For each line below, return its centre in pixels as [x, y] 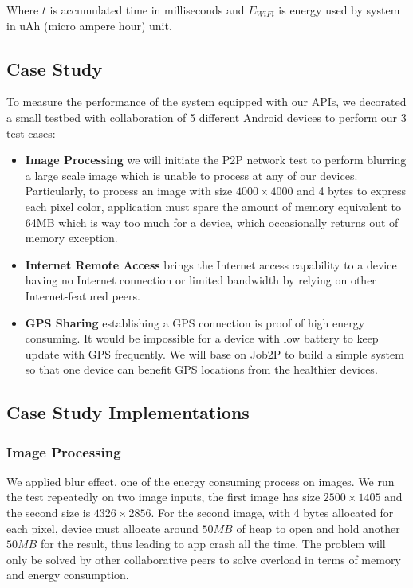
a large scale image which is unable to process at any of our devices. [191, 175]
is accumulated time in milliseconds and [147, 10]
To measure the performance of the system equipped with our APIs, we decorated [206, 102]
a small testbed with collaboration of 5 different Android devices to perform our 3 [206, 117]
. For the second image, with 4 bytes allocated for [272, 513]
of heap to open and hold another [318, 528]
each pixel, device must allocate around [102, 528]
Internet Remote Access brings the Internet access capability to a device [211, 264]
